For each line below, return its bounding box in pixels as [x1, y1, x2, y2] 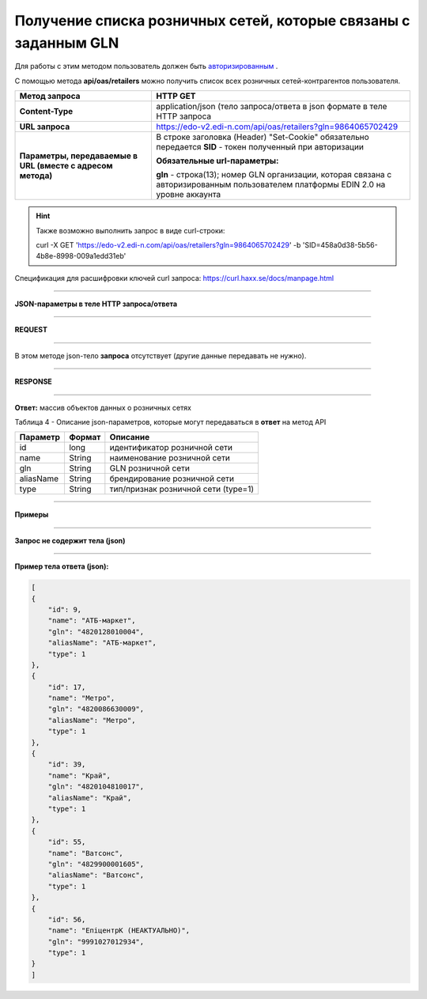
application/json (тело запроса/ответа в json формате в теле [155, 101, 387, 112]
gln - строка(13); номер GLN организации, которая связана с [155, 169, 392, 180]
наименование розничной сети [109, 452, 231, 464]
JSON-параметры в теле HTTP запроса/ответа [14, 299, 178, 308]
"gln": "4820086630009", [47, 705, 145, 713]
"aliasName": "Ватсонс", [47, 871, 145, 880]
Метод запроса [19, 91, 81, 102]
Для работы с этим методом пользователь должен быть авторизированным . [14, 62, 278, 71]
